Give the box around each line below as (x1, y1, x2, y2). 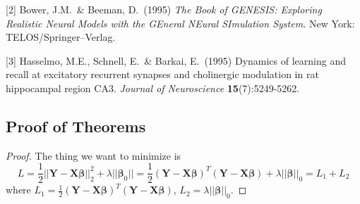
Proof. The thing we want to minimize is (6, 148, 181, 162)
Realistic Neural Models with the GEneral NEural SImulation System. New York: (6, 15, 355, 30)
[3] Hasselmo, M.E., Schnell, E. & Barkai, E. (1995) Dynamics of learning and (6, 53, 346, 68)
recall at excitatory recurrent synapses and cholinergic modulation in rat (6, 67, 319, 82)
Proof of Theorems (6, 115, 146, 136)
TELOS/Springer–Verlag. (6, 30, 116, 44)
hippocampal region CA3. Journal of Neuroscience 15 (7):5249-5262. (6, 80, 300, 95)
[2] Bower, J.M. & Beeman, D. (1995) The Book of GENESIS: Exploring (6, 2, 322, 16)
